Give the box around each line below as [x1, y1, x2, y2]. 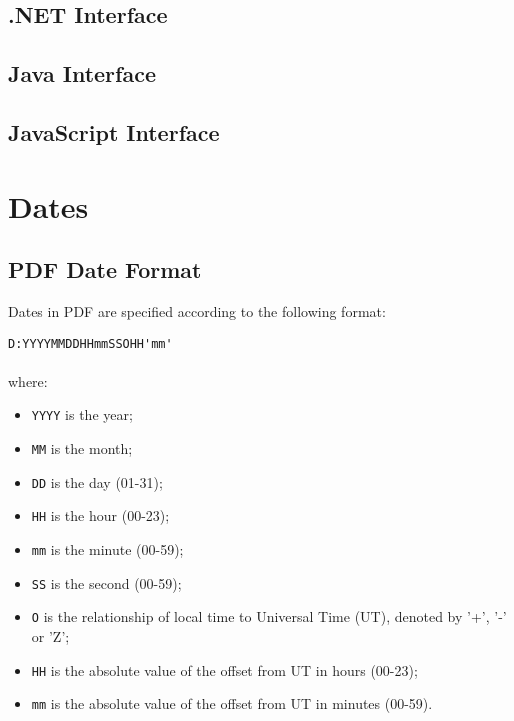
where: [8, 370, 48, 391]
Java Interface [8, 58, 156, 89]
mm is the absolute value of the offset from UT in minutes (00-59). [31, 693, 433, 714]
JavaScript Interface [8, 116, 220, 147]
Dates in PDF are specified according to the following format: [8, 300, 386, 321]
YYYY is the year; [31, 404, 133, 425]
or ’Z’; [31, 625, 70, 646]
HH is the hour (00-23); [31, 505, 170, 526]
